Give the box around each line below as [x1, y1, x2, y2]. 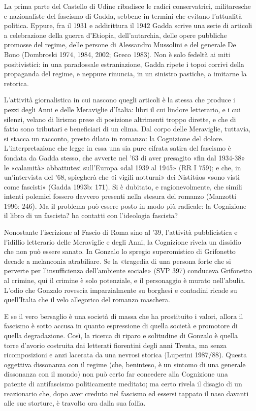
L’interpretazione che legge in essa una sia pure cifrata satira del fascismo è [4, 143, 231, 153]
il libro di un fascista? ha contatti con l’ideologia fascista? [4, 210, 178, 221]
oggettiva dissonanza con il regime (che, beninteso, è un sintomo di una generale [4, 359, 246, 369]
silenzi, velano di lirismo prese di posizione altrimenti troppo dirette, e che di [4, 114, 236, 124]
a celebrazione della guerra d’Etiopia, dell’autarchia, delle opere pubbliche [4, 30, 227, 40]
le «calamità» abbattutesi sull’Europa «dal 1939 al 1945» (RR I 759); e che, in [4, 162, 241, 172]
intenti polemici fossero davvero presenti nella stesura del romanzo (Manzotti [4, 191, 236, 201]
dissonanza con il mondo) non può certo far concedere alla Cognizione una [4, 369, 228, 379]
